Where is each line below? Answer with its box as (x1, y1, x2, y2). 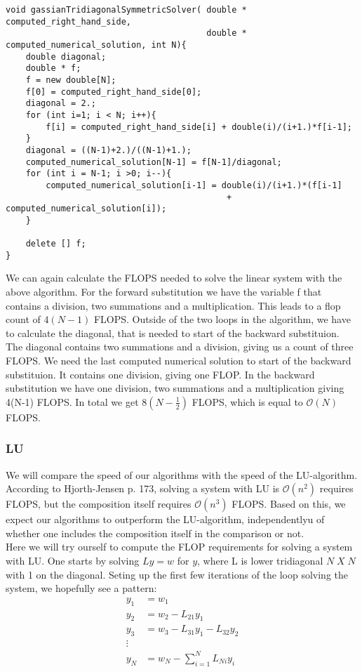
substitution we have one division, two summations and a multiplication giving (6, 381, 344, 395)
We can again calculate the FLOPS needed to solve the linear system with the (6, 270, 342, 285)
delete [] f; (25, 239, 86, 249)
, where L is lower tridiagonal (197, 553, 323, 567)
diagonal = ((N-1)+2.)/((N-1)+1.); (25, 145, 192, 155)
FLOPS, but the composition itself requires (6, 496, 192, 511)
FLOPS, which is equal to (192, 394, 303, 409)
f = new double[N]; (25, 74, 116, 85)
